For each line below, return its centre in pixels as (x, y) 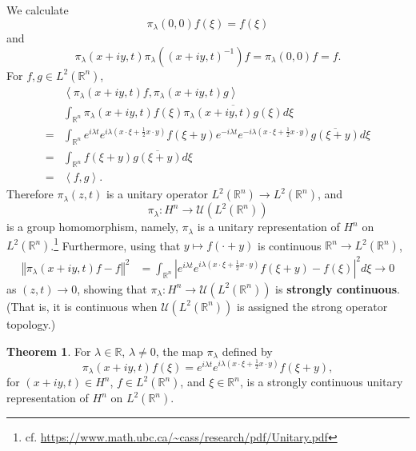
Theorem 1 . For (49, 351)
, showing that (112, 288)
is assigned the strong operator (312, 306)
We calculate (38, 10)
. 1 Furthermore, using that (116, 244)
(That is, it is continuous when (82, 306)
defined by (247, 351)
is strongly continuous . (338, 288)
